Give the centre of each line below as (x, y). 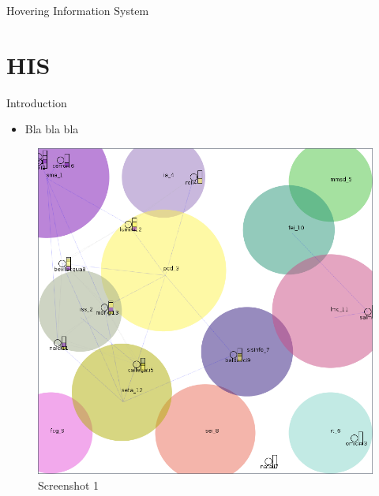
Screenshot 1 (69, 485)
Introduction (37, 102)
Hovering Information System (78, 10)
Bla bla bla (52, 129)
